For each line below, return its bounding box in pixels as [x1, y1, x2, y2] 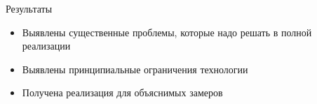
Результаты [6, 1, 53, 15]
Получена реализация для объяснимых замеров [22, 85, 223, 100]
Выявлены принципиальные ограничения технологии [22, 61, 248, 76]
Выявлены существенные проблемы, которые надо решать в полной [22, 24, 312, 39]
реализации [22, 38, 71, 53]
